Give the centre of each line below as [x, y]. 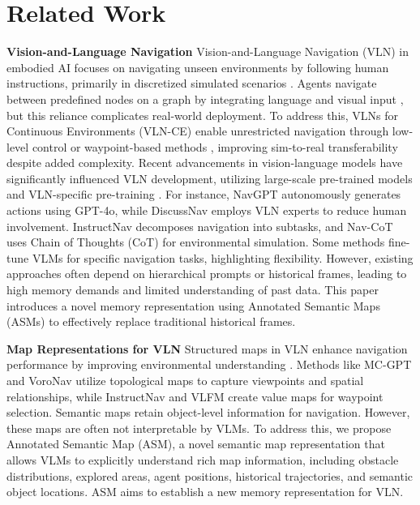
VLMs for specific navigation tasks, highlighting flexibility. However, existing [223, 257]
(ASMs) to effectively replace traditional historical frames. [151, 321]
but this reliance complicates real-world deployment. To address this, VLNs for [203, 115]
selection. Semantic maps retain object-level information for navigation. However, [208, 412]
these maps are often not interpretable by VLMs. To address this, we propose [199, 428]
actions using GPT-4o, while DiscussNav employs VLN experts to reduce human [207, 210]
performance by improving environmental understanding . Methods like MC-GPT [209, 364]
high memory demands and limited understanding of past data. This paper [193, 290]
